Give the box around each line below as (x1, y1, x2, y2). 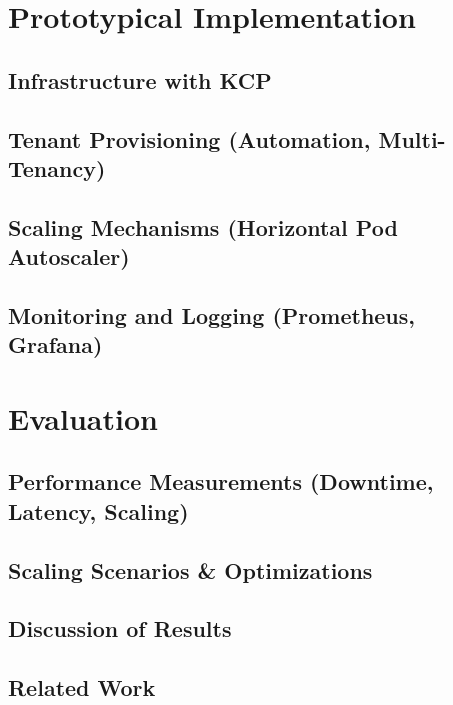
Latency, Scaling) (8, 495, 189, 526)
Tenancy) (8, 152, 106, 183)
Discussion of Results (8, 613, 232, 644)
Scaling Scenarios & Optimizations (8, 554, 373, 585)
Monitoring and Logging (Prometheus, (8, 299, 416, 330)
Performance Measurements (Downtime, (8, 466, 434, 497)
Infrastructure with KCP (8, 64, 272, 95)
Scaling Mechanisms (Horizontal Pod (8, 211, 398, 242)
